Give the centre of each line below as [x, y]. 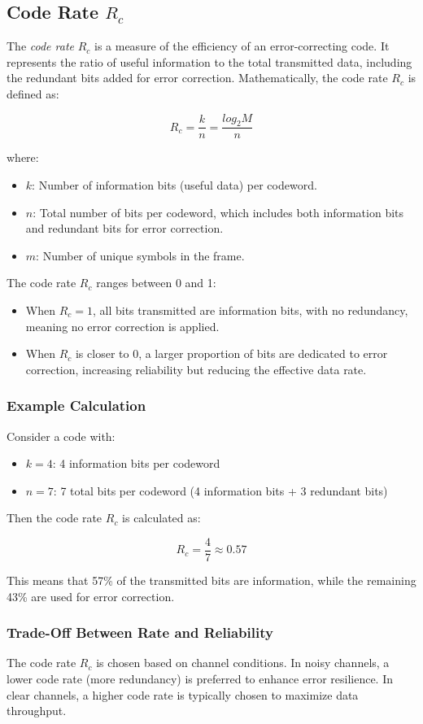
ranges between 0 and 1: [156, 283]
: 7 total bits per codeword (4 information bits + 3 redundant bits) [220, 490]
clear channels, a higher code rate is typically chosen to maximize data [183, 694]
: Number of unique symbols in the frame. [140, 255]
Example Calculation [76, 406]
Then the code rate [55, 518]
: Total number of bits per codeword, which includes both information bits [218, 212]
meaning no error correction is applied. [122, 326]
